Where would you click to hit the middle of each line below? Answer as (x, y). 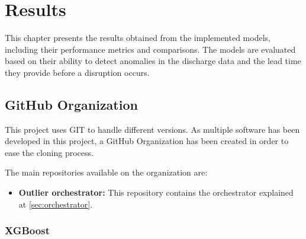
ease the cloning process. (49, 152)
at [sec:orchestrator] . (56, 204)
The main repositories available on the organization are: (106, 172)
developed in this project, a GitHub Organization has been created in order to (147, 141)
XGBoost (27, 230)
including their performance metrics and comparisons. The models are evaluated (150, 49)
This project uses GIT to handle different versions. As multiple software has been (152, 129)
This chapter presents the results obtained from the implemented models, (138, 38)
